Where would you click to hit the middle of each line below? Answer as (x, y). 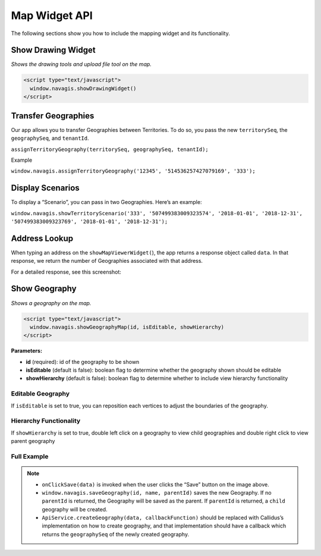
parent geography (33, 441)
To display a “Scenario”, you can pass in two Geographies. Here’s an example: (106, 202)
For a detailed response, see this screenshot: (66, 272)
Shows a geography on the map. (51, 303)
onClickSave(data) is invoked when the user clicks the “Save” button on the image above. (156, 484)
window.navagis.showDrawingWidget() (83, 88)
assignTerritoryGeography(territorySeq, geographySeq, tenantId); (110, 149)
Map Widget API (52, 15)
